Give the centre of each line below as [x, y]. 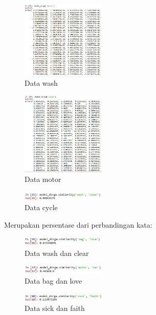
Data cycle [41, 207]
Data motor [43, 179]
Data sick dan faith [55, 308]
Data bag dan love [53, 280]
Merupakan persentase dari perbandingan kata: [78, 224]
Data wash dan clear [57, 253]
